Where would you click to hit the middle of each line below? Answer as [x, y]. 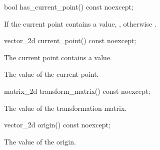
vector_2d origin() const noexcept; [57, 125]
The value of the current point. [51, 74]
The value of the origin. [40, 141]
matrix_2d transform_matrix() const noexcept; [77, 91]
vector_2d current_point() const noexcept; [70, 40]
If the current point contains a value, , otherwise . [80, 23]
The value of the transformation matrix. [65, 108]
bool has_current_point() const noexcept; [69, 7]
